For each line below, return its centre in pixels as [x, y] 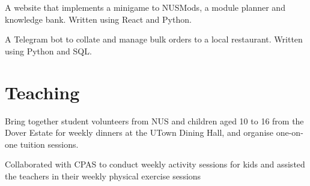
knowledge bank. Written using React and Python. [98, 19]
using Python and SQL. [48, 51]
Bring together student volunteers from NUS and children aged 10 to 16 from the [154, 121]
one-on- [290, 132]
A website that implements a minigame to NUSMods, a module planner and [145, 7]
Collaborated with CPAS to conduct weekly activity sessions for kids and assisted [155, 164]
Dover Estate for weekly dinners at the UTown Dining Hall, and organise [139, 132]
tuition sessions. [49, 144]
